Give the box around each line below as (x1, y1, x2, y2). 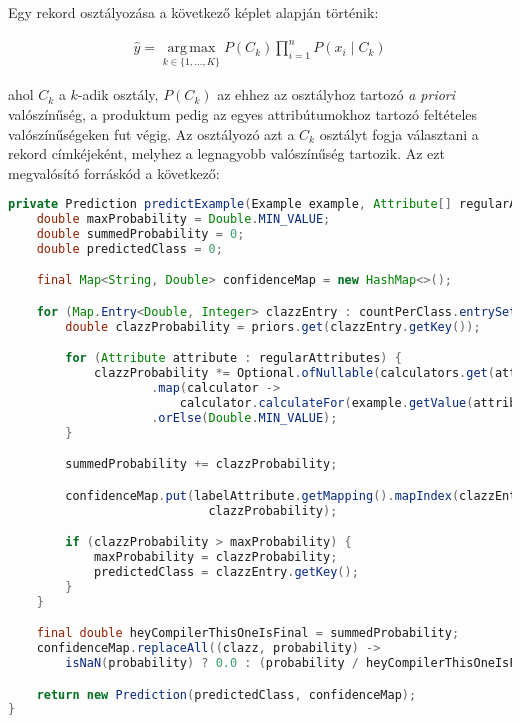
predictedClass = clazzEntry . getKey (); (93, 565, 359, 579)
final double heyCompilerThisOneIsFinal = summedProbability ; (36, 626, 460, 641)
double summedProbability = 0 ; (36, 227, 245, 242)
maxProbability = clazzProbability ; (93, 550, 338, 565)
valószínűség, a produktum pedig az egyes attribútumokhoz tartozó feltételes (8, 103, 478, 124)
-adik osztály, (77, 84, 159, 105)
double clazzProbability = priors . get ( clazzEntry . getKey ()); (65, 319, 481, 334)
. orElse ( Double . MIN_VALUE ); (151, 410, 338, 425)
